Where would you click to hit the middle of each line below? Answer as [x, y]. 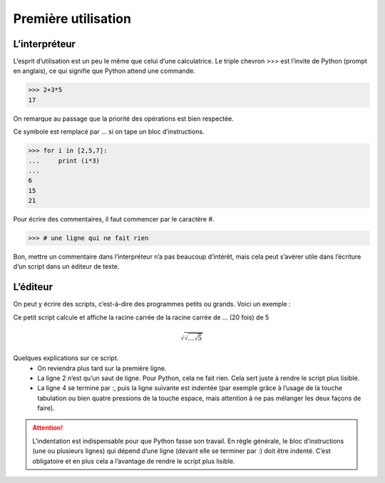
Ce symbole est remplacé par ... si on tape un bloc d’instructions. [109, 131]
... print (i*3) [64, 160]
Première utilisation [72, 19]
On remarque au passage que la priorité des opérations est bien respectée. [124, 119]
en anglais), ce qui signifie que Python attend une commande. [104, 71]
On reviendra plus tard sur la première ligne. [102, 368]
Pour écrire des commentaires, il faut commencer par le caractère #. [114, 219]
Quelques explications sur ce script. [66, 358]
